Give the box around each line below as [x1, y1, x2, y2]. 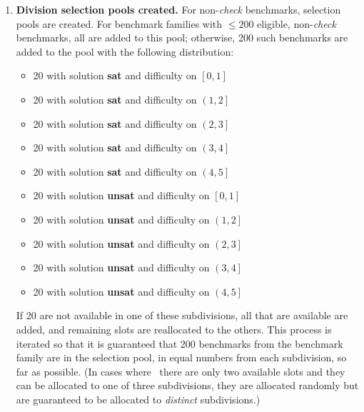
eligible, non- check [257, 16, 336, 31]
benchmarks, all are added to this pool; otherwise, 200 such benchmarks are [16, 30, 348, 45]
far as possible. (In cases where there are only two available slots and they [16, 363, 345, 378]
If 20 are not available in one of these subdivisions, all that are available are [16, 308, 348, 323]
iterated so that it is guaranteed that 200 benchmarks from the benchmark [16, 336, 343, 351]
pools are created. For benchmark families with [16, 16, 223, 31]
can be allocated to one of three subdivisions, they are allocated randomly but [16, 378, 359, 393]
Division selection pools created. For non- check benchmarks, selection [16, 2, 341, 16]
